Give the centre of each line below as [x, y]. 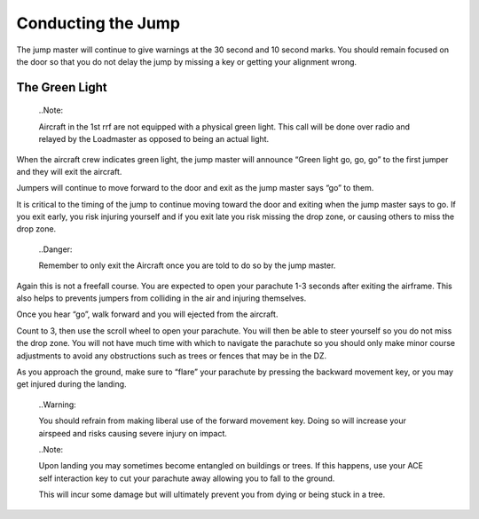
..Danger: [55, 249]
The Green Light [62, 87]
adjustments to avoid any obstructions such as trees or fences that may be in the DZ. [172, 356]
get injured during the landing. [72, 384]
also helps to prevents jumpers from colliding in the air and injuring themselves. [161, 298]
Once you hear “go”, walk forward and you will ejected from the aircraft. [147, 314]
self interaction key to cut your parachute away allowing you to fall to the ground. [187, 478]
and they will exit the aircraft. [69, 171]
